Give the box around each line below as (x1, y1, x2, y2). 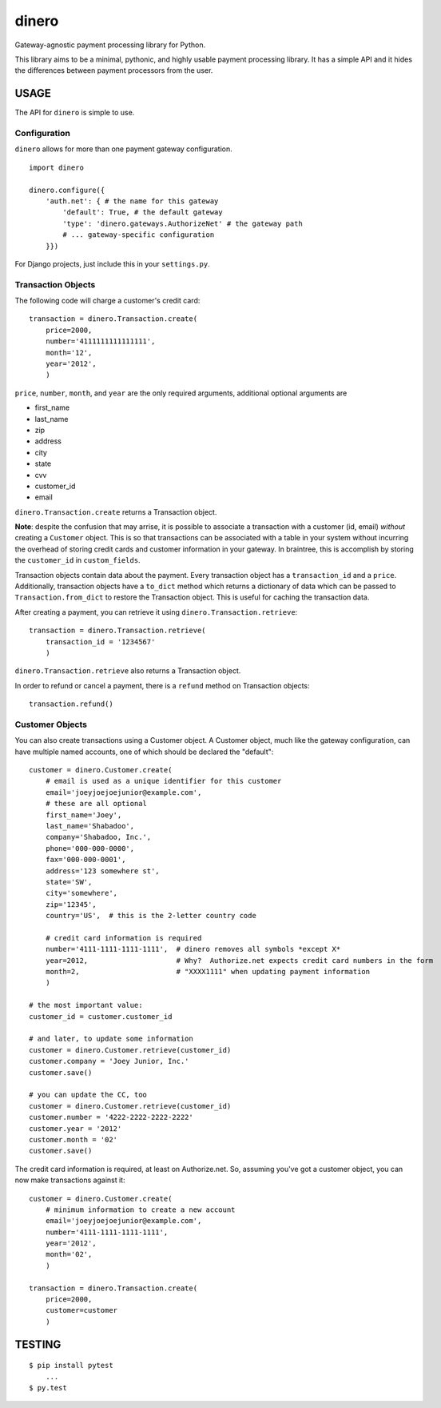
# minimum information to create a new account (45, 1205, 236, 1214)
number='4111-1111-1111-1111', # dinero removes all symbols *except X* (45, 945, 341, 954)
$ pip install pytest (29, 1361, 113, 1370)
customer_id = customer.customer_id (29, 1012, 173, 1021)
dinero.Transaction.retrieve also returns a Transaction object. (14, 666, 241, 676)
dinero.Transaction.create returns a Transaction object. (14, 507, 217, 516)
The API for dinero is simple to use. (14, 108, 135, 118)
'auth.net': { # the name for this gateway (45, 196, 219, 206)
